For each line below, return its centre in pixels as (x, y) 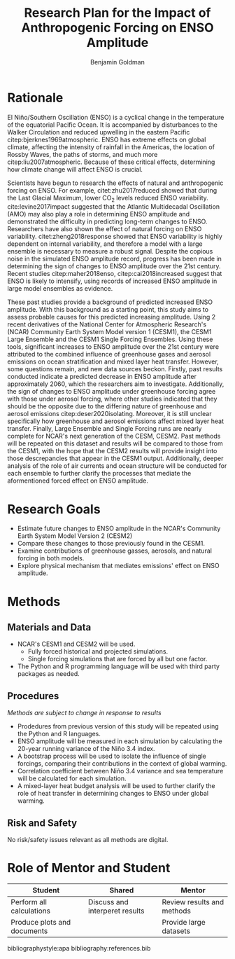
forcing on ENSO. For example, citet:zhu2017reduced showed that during (112, 190)
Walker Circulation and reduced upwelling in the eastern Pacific (99, 132)
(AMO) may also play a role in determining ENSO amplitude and (99, 214)
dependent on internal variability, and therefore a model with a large (105, 244)
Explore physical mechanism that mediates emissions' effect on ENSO (118, 566)
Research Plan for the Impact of (117, 13)
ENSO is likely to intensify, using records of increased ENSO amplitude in (112, 281)
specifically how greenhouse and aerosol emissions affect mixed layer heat (116, 421)
